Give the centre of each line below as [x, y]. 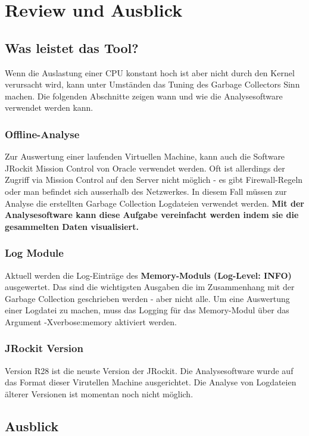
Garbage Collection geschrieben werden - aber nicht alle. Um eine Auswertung [147, 298]
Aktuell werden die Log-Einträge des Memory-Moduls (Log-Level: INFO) [148, 275]
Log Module [34, 253]
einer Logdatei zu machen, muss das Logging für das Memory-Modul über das [147, 310]
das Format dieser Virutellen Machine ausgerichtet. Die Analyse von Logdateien [151, 382]
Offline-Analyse [42, 134]
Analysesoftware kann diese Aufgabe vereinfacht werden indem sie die [152, 215]
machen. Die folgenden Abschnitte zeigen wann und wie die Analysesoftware [144, 96]
